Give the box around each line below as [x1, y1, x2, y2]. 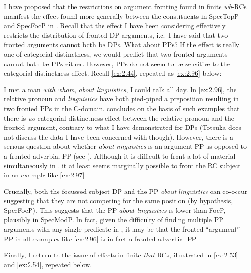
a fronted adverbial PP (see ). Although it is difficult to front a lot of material [4, 150, 236, 161]
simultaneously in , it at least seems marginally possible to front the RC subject [4, 160, 241, 170]
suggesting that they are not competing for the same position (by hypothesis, [4, 195, 233, 206]
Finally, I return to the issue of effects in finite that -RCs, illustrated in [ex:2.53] [4, 250, 238, 260]
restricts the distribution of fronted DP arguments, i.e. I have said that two [4, 30, 228, 40]
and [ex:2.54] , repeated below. [4, 259, 92, 269]
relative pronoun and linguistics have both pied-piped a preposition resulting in [4, 94, 239, 104]
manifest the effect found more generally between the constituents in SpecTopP [4, 11, 239, 21]
